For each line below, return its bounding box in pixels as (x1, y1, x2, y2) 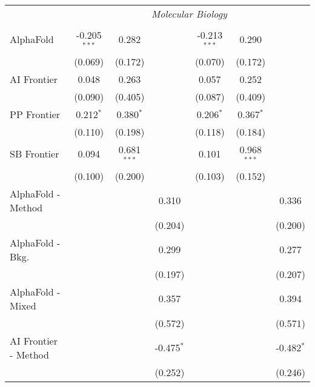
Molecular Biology (151, 7, 227, 21)
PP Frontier (10, 107, 61, 121)
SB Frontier (10, 147, 59, 161)
